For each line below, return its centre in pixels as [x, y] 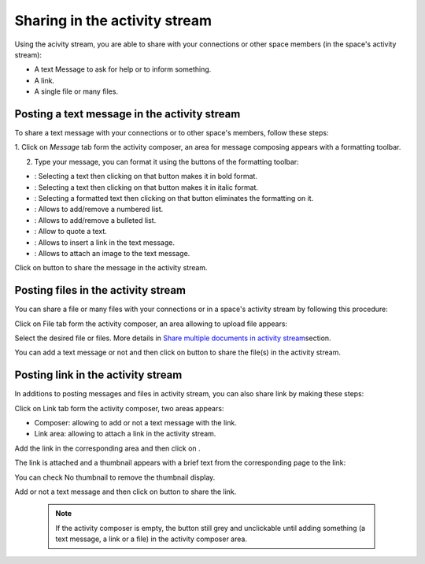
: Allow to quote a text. [71, 232]
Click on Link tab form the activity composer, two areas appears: [119, 408]
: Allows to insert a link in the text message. [104, 242]
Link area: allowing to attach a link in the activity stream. [125, 434]
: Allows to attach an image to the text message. [112, 253]
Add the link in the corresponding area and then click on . [107, 448]
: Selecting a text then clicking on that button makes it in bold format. [146, 176]
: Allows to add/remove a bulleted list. [95, 220]
